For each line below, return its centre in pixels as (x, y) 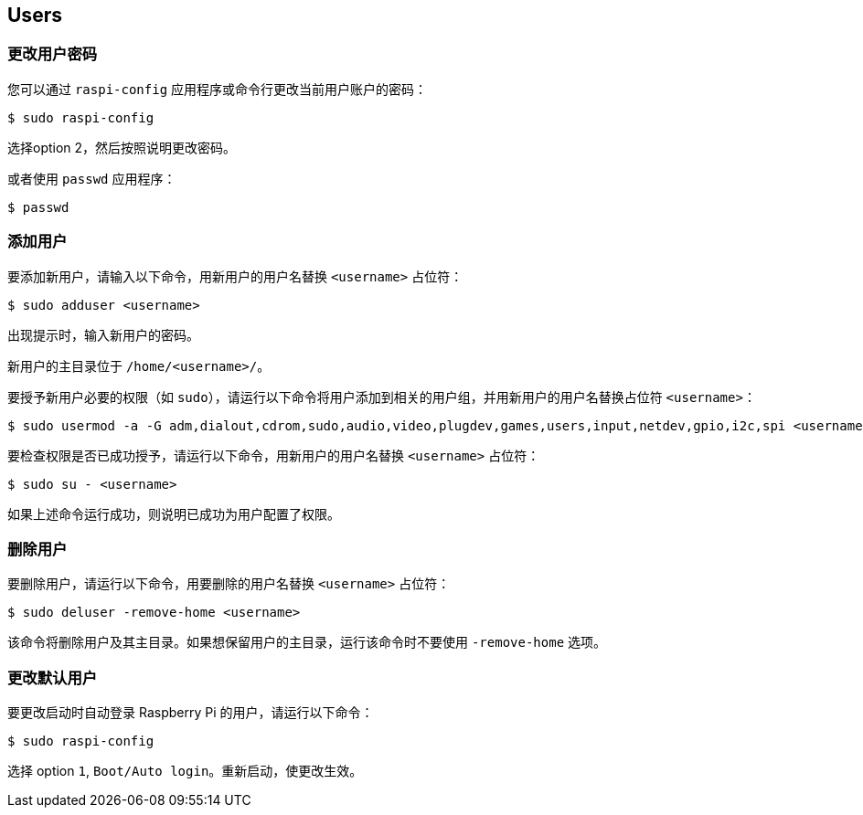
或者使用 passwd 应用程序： (92, 178)
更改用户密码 (53, 54)
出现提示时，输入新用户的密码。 (103, 334)
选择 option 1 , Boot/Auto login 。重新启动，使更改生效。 (185, 771)
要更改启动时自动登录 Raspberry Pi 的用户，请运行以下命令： (191, 713)
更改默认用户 (53, 677)
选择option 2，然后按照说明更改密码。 (122, 147)
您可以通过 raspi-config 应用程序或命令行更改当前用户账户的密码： (218, 89)
